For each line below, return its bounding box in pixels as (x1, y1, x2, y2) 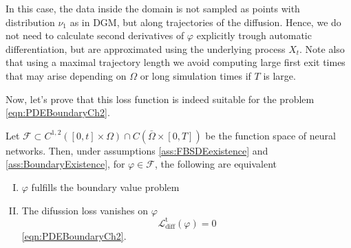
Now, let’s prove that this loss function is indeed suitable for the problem (6, 91, 315, 106)
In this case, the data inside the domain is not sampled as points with (6, 1, 300, 15)
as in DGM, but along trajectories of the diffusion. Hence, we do (70, 14, 341, 29)
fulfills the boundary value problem (31, 179, 180, 194)
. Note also (299, 41, 345, 56)
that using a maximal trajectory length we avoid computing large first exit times (6, 55, 345, 69)
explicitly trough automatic (196, 28, 312, 43)
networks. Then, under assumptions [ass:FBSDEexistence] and (6, 143, 268, 157)
